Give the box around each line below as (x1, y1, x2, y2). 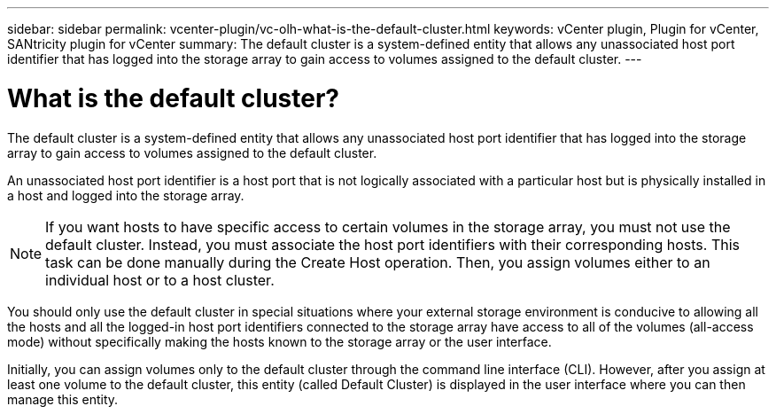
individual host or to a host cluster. (45, 270, 275, 289)
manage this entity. (7, 391, 119, 407)
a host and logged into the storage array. (7, 187, 244, 203)
